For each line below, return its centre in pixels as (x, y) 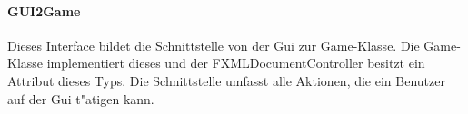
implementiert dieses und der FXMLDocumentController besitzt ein (236, 63)
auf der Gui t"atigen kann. (81, 98)
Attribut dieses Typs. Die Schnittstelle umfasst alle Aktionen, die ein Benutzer (226, 80)
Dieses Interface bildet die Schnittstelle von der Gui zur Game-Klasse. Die (214, 45)
